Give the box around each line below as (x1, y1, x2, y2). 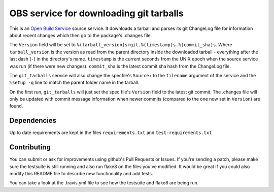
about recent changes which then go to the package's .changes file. (9, 32, 152, 38)
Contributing (9, 143, 51, 152)
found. (9, 103, 23, 109)
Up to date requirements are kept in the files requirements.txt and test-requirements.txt (9, 130, 212, 136)
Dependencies (9, 116, 57, 125)
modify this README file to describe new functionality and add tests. (9, 171, 153, 177)
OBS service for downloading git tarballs (9, 8, 184, 19)
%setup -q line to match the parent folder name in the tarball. (9, 79, 140, 86)
